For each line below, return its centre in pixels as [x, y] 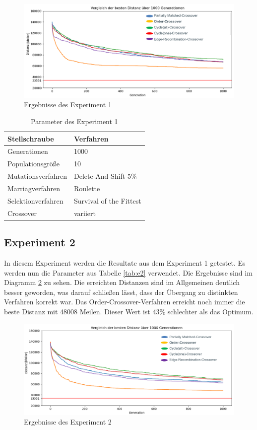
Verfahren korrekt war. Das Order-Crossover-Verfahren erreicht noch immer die [125, 302]
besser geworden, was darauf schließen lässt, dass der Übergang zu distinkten [121, 292]
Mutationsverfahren [37, 176]
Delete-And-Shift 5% [105, 176]
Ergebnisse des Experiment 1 [68, 105]
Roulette [87, 188]
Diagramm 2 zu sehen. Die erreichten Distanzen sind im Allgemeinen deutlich [122, 282]
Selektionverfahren [35, 200]
